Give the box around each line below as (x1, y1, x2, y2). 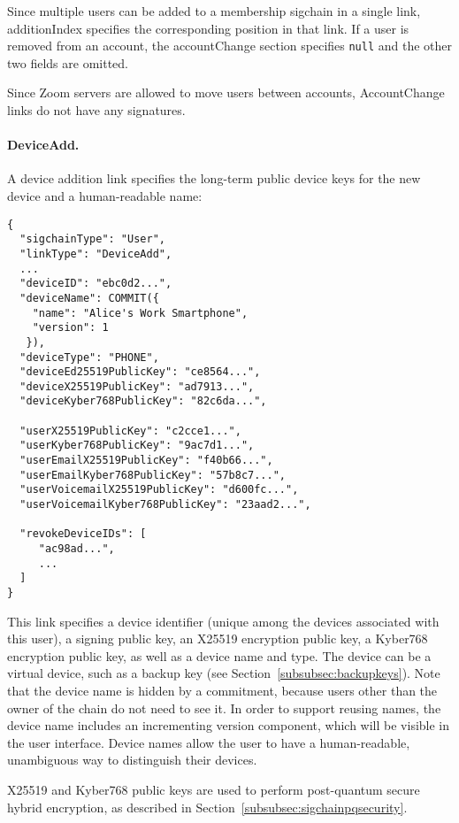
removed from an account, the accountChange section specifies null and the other (7, 36, 453, 55)
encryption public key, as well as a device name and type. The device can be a (7, 646, 432, 665)
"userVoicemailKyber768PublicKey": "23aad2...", (19, 498, 311, 511)
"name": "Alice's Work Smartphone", (32, 306, 249, 319)
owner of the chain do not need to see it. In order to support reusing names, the (7, 698, 441, 717)
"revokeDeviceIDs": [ (19, 527, 147, 541)
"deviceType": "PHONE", (19, 350, 159, 364)
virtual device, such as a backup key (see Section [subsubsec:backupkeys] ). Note (7, 664, 440, 682)
